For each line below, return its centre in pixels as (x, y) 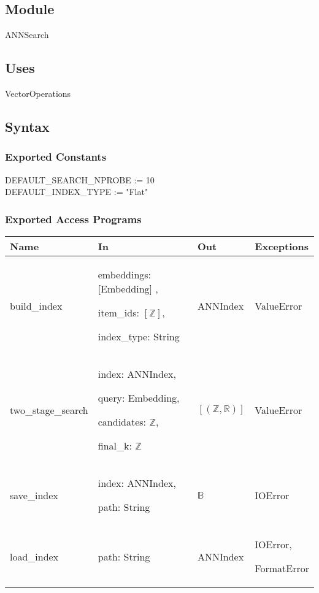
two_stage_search (49, 410)
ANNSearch (27, 35)
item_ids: (118, 312)
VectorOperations (38, 93)
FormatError (282, 568)
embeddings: (125, 274)
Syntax (27, 126)
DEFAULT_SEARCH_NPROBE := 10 (80, 179)
